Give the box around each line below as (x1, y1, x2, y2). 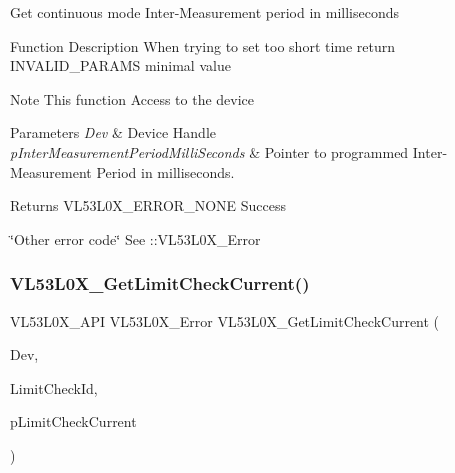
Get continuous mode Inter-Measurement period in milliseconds (10, 2, 400, 22)
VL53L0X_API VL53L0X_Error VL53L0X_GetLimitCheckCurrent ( (10, 310, 440, 331)
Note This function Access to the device (10, 88, 255, 109)
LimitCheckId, (10, 377, 98, 398)
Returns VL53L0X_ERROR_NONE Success (10, 195, 286, 216)
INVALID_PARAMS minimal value (10, 55, 231, 76)
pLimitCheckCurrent (10, 411, 137, 432)
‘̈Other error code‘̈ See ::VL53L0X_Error (10, 228, 261, 249)
